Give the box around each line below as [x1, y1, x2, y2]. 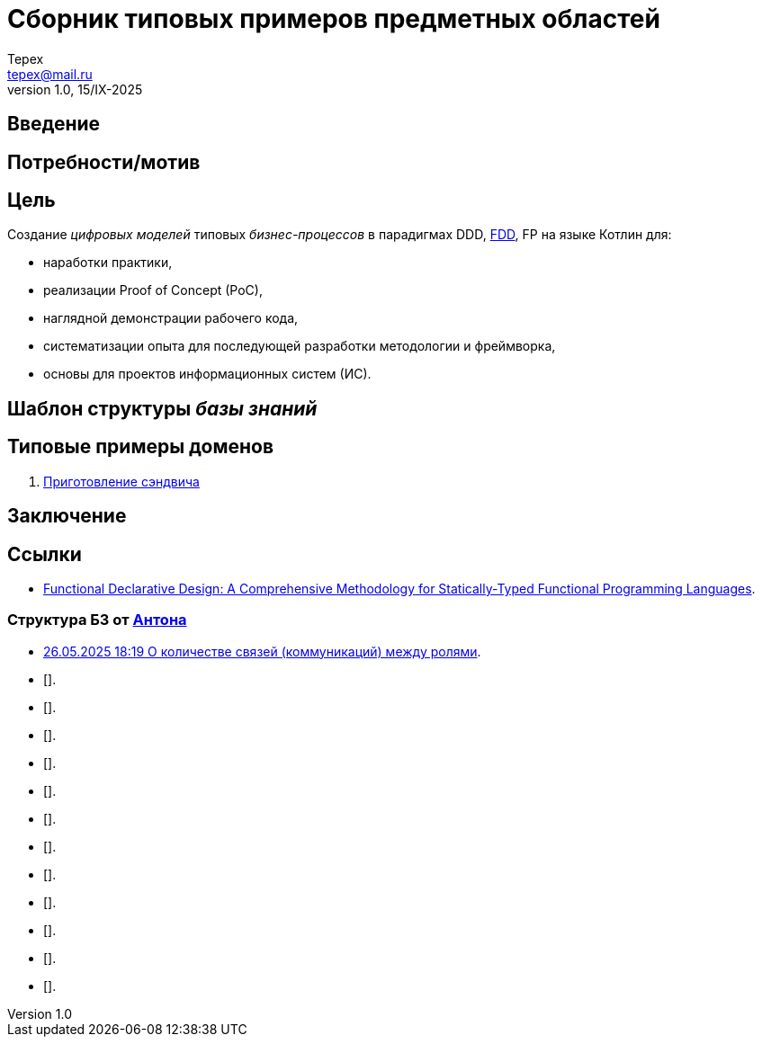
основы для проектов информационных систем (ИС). [43, 366, 372, 382]
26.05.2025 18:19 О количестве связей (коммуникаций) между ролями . [43, 643, 481, 659]
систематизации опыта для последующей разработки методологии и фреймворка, [43, 338, 556, 354]
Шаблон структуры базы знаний [7, 397, 318, 420]
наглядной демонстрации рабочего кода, [43, 310, 299, 326]
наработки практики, [43, 254, 173, 271]
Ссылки [7, 542, 82, 566]
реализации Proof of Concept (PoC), [43, 282, 263, 299]
